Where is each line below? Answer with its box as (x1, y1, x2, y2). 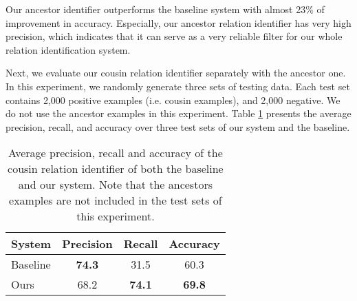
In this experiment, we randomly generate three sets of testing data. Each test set (6, 79, 350, 93)
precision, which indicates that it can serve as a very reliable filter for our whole (6, 29, 343, 43)
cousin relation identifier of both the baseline (8, 160, 224, 177)
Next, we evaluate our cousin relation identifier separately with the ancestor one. (6, 65, 346, 80)
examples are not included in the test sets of (9, 192, 222, 209)
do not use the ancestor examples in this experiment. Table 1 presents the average (6, 106, 351, 121)
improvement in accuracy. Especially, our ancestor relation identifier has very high (6, 15, 351, 30)
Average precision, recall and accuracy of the (8, 145, 223, 161)
